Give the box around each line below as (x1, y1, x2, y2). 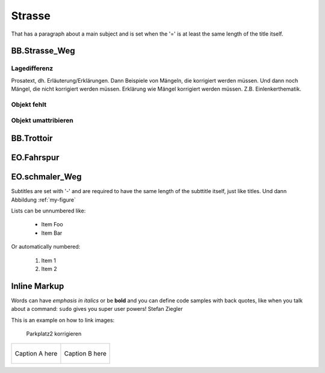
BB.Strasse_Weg (11, 46, 75, 56)
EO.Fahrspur (11, 153, 60, 163)
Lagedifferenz (11, 64, 54, 72)
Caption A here (14, 349, 58, 358)
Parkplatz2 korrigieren (26, 330, 82, 337)
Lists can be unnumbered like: (11, 207, 86, 214)
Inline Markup (11, 281, 64, 291)
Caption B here (64, 349, 107, 358)
